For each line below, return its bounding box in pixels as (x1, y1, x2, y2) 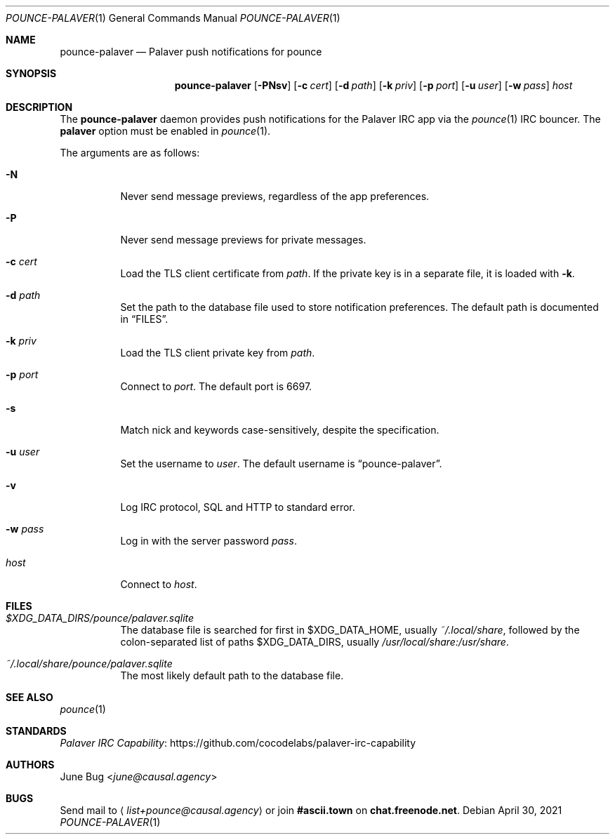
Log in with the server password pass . (120, 535, 297, 547)
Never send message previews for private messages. (120, 234, 366, 246)
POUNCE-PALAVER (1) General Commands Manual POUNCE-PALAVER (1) (6, 12, 340, 24)
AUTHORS (6, 759, 55, 771)
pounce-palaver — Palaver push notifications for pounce (60, 46, 322, 58)
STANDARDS (6, 725, 67, 737)
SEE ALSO (6, 691, 53, 703)
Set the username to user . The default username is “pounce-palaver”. (120, 458, 442, 469)
